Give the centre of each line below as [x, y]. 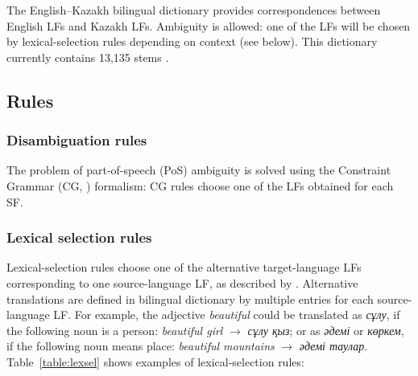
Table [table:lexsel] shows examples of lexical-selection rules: [155, 361]
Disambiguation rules [77, 140]
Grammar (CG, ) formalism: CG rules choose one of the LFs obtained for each [200, 185]
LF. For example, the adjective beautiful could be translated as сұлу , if [227, 315]
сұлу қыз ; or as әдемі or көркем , [326, 330]
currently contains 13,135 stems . [88, 57]
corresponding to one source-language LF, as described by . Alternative [182, 282]
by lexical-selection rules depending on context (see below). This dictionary [192, 41]
